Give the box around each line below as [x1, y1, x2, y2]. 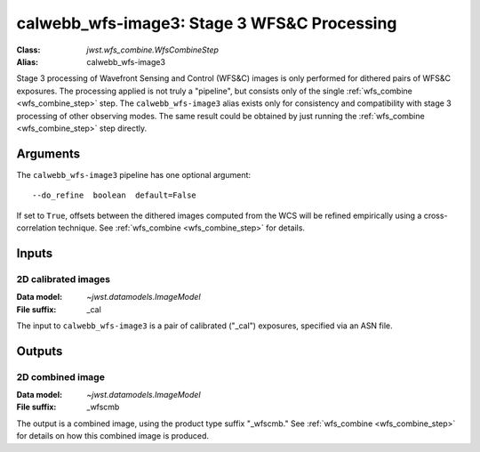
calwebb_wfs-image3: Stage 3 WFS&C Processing [16, 13, 397, 33]
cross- [423, 210, 448, 221]
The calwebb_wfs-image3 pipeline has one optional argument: [16, 169, 252, 180]
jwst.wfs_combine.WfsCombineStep [86, 44, 220, 55]
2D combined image [16, 370, 106, 383]
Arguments [16, 146, 81, 161]
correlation [16, 222, 57, 233]
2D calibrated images [16, 272, 111, 285]
